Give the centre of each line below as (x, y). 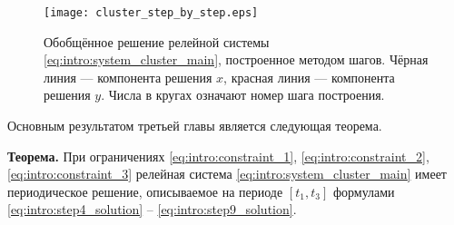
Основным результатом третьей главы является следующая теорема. (195, 126)
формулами (364, 191)
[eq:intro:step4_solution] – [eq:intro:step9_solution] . (152, 209)
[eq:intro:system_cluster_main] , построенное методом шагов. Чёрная (236, 59)
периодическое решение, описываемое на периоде (145, 191)
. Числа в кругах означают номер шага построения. (243, 95)
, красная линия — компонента (309, 77)
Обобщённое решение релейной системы (157, 41)
